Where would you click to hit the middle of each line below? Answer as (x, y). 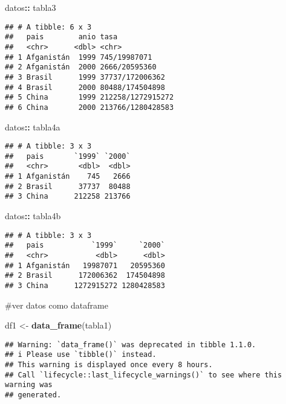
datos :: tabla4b (33, 216)
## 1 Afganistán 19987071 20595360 (85, 265)
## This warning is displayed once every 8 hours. (109, 365)
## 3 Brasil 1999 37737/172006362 (85, 77)
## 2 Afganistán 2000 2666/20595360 (81, 67)
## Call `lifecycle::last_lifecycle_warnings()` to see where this (144, 375)
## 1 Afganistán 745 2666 (68, 177)
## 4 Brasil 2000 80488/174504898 (85, 87)
